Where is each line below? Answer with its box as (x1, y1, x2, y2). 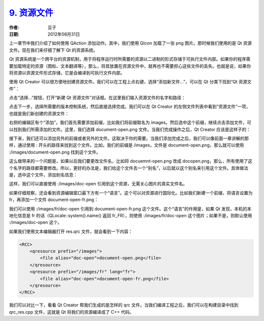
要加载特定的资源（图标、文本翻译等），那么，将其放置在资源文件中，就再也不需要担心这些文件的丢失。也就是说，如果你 (9, 63, 251, 69)
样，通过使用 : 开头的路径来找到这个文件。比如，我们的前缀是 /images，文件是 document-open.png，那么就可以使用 (9, 142, 244, 148)
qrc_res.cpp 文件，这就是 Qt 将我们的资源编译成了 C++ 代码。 (9, 309, 134, 315)
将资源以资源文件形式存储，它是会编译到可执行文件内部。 (9, 70, 125, 75)
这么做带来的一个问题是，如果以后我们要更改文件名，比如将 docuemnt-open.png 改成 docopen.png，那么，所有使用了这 (9, 158, 253, 164)
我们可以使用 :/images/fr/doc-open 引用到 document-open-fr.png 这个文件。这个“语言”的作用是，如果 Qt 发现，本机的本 (9, 206, 252, 212)
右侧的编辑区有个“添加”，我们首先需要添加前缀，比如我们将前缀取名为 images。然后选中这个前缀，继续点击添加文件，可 (9, 120, 251, 125)
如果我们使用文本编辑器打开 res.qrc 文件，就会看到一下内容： (9, 228, 133, 234)
